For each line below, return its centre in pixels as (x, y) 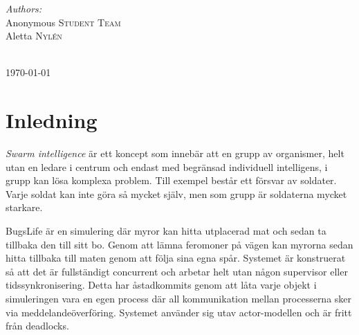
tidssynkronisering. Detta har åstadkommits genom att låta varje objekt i (161, 285)
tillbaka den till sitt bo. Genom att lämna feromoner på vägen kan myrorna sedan (179, 244)
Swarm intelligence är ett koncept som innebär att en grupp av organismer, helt (175, 153)
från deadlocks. (37, 326)
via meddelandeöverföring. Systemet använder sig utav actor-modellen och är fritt (179, 312)
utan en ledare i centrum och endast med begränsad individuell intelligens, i (167, 166)
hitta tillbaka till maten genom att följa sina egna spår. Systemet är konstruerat (176, 258)
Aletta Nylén (34, 36)
